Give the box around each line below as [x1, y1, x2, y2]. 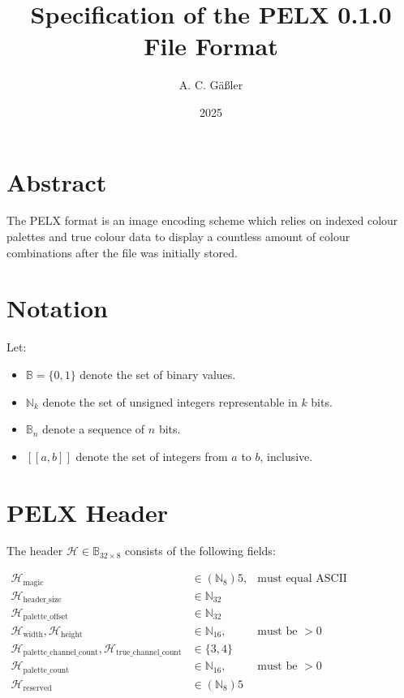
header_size [23, 595, 62, 604]
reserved [23, 684, 52, 693]
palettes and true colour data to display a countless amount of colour [6, 228, 350, 245]
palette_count [23, 666, 70, 674]
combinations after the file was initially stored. [6, 243, 238, 261]
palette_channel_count [23, 648, 99, 657]
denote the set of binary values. [80, 365, 236, 382]
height [60, 630, 83, 639]
